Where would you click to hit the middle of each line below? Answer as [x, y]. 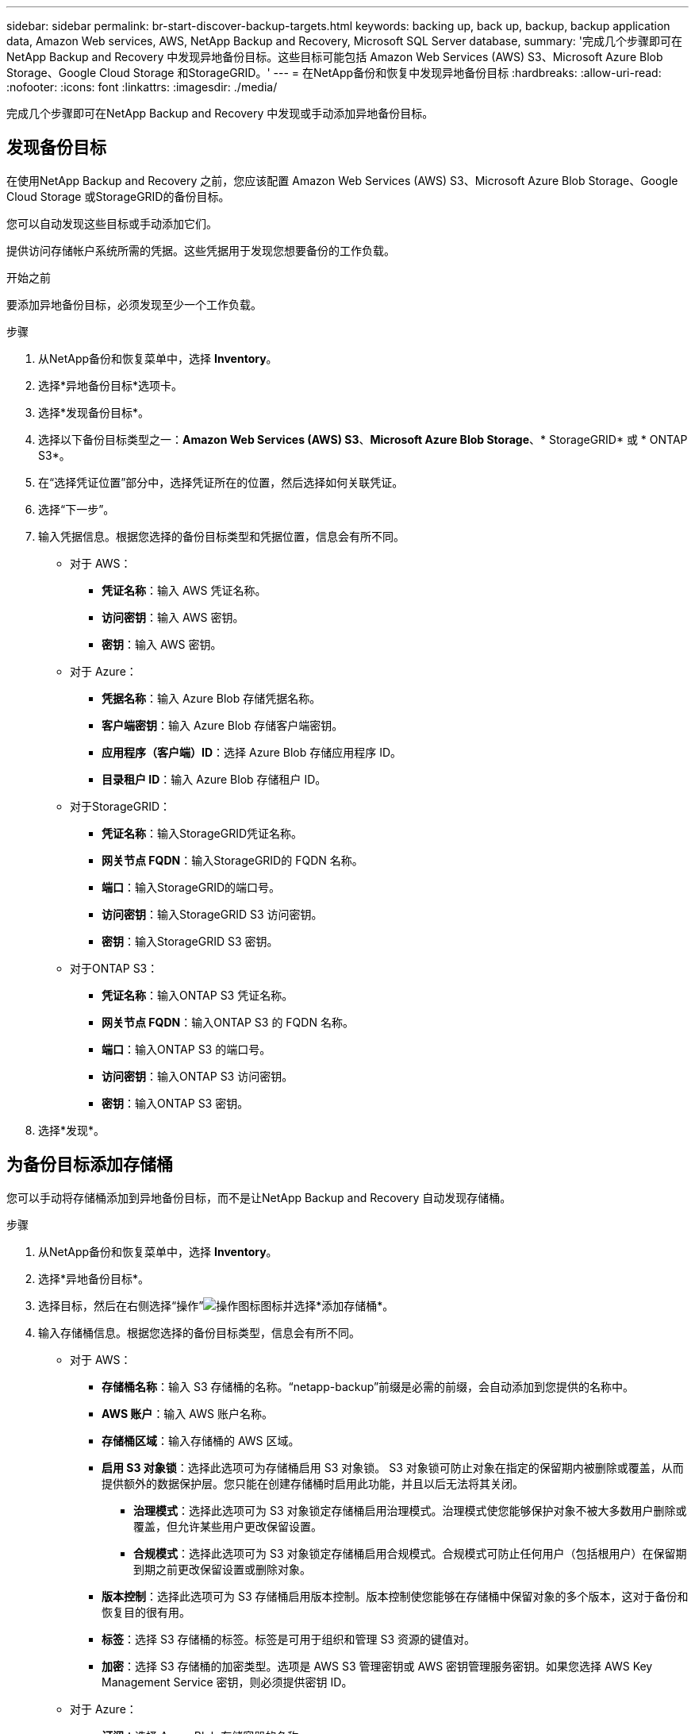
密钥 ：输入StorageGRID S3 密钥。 [190, 941]
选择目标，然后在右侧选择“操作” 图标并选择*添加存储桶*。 [216, 1305]
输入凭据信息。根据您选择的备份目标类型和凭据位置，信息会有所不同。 [221, 536]
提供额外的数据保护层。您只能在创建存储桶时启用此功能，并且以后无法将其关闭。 [313, 1483]
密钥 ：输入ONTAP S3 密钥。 [175, 1103]
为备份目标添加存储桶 [90, 1165]
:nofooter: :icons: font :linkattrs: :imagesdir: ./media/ [142, 87]
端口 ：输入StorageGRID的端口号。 [191, 887]
